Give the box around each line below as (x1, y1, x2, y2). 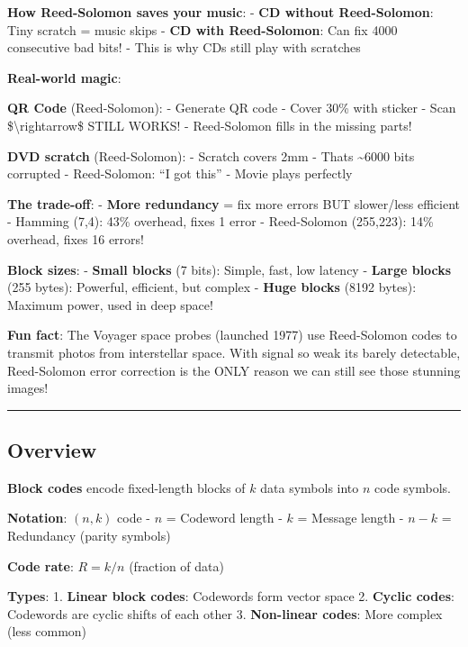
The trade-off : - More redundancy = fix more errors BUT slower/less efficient (7, 194, 460, 213)
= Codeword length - (166, 508, 283, 527)
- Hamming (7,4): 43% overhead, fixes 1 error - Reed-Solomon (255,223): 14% (7, 212, 434, 231)
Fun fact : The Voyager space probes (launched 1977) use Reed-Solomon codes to (7, 325, 457, 344)
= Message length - (297, 508, 404, 527)
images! (7, 378, 49, 397)
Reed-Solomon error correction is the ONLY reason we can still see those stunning (7, 360, 461, 379)
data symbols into (260, 478, 359, 497)
